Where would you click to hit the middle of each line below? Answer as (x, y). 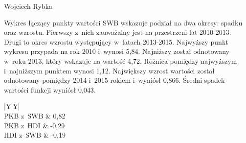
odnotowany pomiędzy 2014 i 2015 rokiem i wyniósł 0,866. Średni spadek (114, 80)
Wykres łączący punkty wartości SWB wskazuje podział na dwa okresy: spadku (123, 22)
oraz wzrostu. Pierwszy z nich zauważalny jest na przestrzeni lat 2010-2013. (118, 32)
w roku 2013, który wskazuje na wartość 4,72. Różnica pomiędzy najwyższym (121, 60)
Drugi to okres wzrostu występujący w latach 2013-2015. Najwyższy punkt (116, 41)
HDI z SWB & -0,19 (35, 135)
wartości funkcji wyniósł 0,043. (50, 89)
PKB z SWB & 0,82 (35, 115)
